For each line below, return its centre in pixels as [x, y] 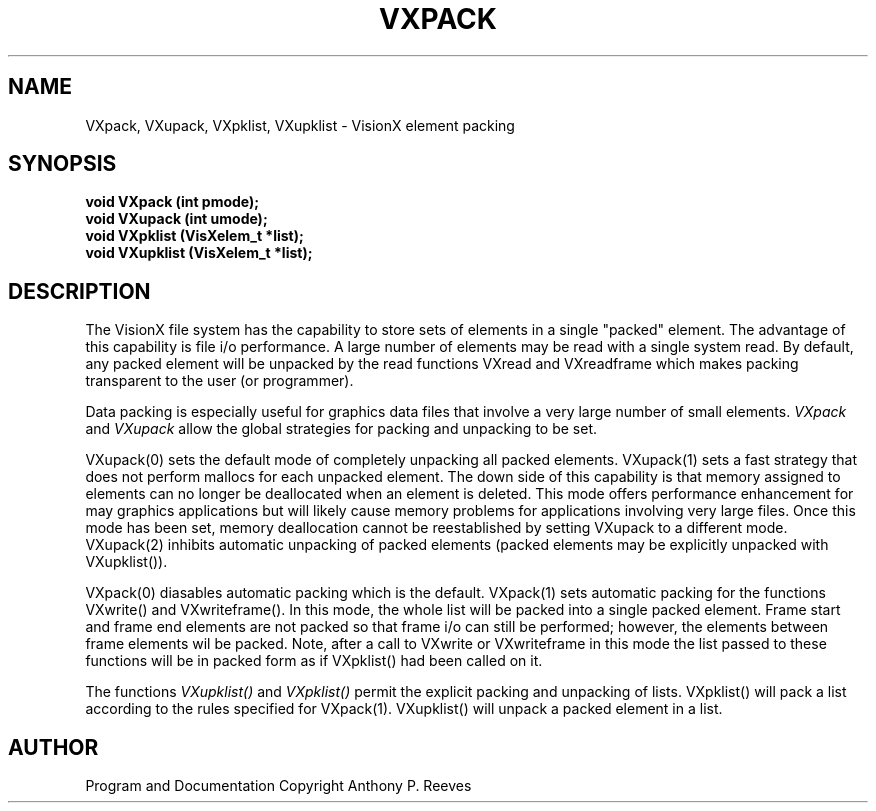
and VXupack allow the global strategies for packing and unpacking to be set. [341, 429]
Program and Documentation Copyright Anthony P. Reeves [278, 786]
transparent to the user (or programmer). [219, 381]
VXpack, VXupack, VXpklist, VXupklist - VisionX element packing [300, 125]
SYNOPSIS [62, 164]
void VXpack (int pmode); [172, 202]
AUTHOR [53, 747]
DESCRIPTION [79, 291]
